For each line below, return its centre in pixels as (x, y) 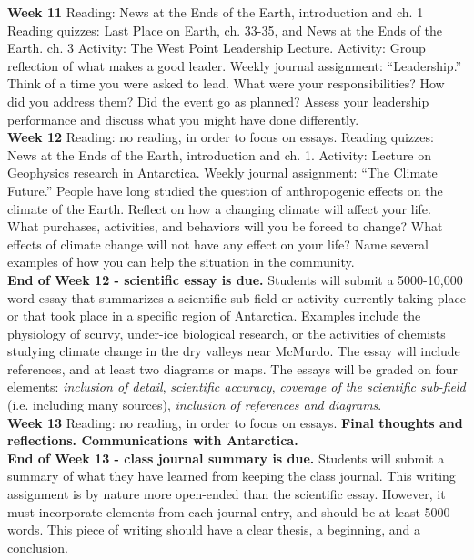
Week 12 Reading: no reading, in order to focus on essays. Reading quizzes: (221, 137)
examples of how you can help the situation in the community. (181, 262)
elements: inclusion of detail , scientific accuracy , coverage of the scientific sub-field (237, 387)
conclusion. (38, 547)
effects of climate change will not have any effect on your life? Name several (218, 244)
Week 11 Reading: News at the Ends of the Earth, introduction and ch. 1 (216, 12)
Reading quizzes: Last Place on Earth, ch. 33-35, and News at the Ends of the (225, 30)
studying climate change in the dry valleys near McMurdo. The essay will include (234, 351)
